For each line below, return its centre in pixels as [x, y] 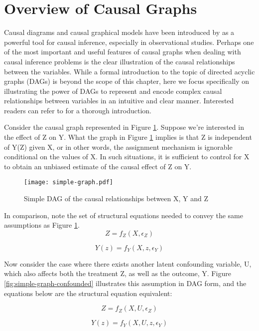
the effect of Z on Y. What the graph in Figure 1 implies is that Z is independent [128, 137]
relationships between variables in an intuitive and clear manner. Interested [119, 101]
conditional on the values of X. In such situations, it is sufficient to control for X [127, 157]
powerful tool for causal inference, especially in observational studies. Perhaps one [129, 42]
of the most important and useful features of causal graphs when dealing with [123, 52]
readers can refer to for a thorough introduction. [78, 110]
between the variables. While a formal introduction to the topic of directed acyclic [129, 71]
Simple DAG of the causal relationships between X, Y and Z [116, 198]
